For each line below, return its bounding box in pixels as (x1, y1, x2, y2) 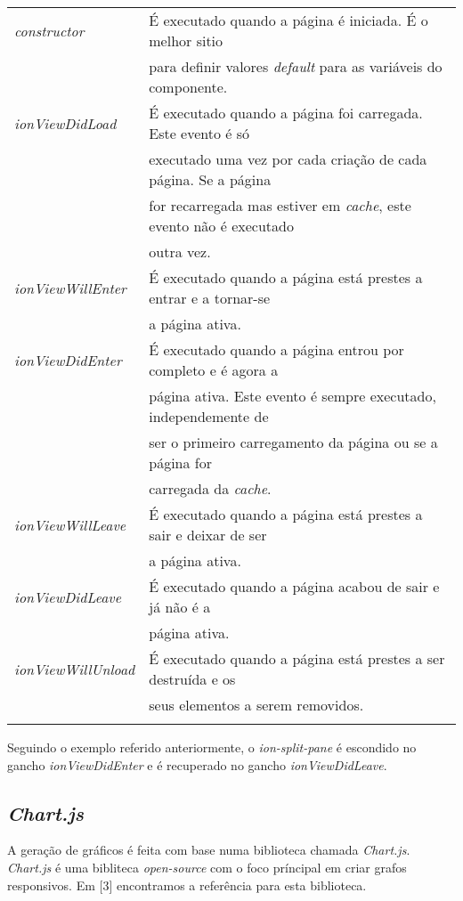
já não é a (149, 597, 211, 617)
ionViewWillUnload (14, 658, 135, 679)
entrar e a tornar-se (149, 288, 271, 308)
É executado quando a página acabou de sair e (149, 576, 440, 597)
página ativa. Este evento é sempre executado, (149, 386, 436, 406)
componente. (149, 77, 228, 97)
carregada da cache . (149, 478, 272, 499)
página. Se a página (149, 169, 272, 190)
